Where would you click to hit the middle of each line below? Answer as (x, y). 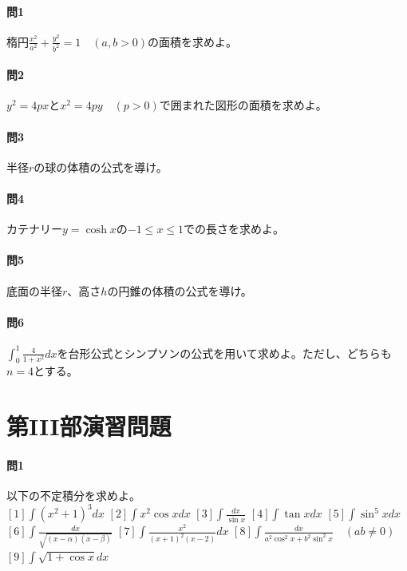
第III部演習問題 (89, 426)
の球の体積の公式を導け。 (101, 167)
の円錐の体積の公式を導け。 (180, 290)
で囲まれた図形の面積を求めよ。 (243, 105)
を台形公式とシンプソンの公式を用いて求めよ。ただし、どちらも (224, 353)
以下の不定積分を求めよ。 (73, 496)
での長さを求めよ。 (234, 229)
